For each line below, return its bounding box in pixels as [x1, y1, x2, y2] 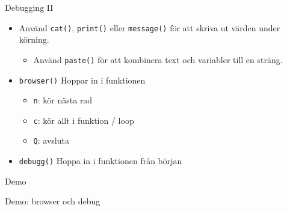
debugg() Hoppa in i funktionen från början [19, 154, 182, 167]
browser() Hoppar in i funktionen [19, 73, 146, 86]
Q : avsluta [33, 134, 69, 147]
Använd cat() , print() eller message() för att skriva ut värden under [19, 21, 280, 34]
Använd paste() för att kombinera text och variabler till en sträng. [33, 53, 283, 66]
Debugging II [5, 1, 54, 13]
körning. [19, 33, 49, 46]
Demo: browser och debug [5, 195, 100, 207]
